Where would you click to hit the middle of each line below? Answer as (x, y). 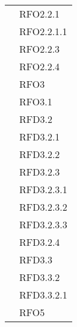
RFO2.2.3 (40, 49)
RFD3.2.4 (40, 242)
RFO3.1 (36, 101)
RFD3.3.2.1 (43, 295)
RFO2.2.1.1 (43, 31)
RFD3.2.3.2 (43, 207)
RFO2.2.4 (40, 66)
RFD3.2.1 (40, 137)
